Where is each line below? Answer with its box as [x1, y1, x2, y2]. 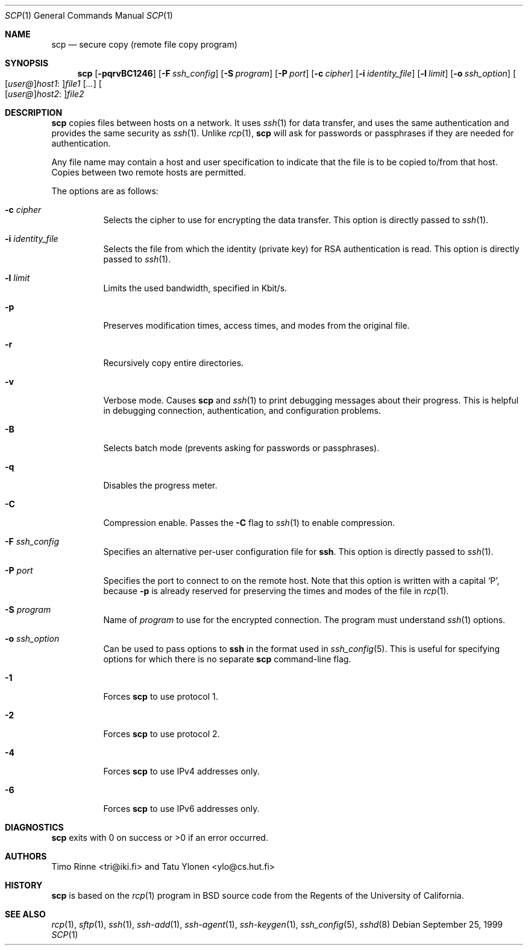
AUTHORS [5, 851, 47, 861]
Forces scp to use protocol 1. [103, 691, 218, 701]
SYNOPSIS [5, 58, 49, 68]
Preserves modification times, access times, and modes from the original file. [103, 320, 410, 331]
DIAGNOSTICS [5, 822, 64, 832]
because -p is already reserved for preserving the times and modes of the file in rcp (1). [103, 586, 449, 596]
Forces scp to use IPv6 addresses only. [103, 803, 260, 814]
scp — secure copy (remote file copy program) [51, 39, 237, 49]
